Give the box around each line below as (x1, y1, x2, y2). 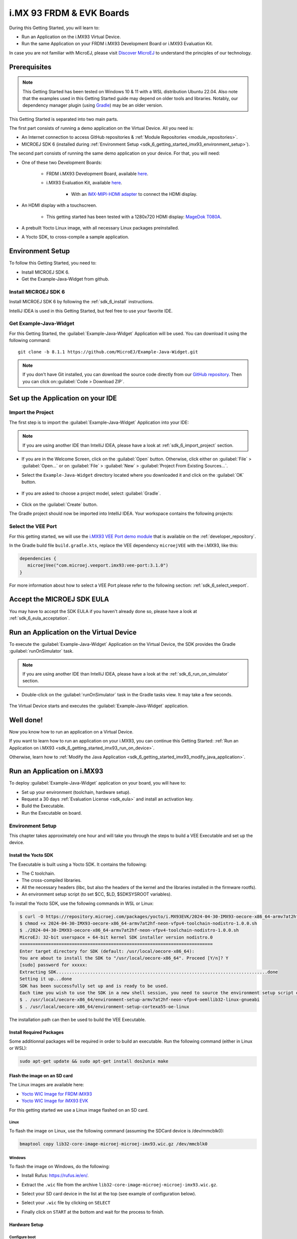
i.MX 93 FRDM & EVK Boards (9, 7, 130, 18)
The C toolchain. (21, 870, 55, 877)
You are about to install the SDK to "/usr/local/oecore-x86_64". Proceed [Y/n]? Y (19, 955, 229, 961)
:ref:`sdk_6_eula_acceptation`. (9, 615, 70, 621)
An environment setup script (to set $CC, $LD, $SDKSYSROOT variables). (21, 891, 172, 897)
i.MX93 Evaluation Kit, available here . (46, 180, 122, 186)
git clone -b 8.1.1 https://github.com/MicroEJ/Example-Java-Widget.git (18, 349, 198, 354)
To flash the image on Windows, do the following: (9, 1163, 110, 1169)
